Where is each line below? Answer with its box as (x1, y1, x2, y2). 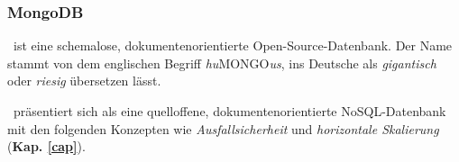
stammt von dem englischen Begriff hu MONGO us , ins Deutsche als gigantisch (7, 53, 436, 72)
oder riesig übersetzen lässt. (7, 71, 161, 90)
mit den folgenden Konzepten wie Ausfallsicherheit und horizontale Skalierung (7, 119, 439, 138)
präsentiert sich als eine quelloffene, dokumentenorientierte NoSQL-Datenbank (13, 102, 446, 120)
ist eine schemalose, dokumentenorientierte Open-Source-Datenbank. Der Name (13, 36, 453, 55)
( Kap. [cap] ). (7, 137, 86, 156)
